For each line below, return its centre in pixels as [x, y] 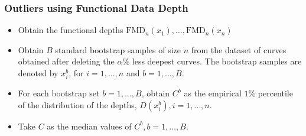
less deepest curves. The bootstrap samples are [217, 61]
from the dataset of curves [239, 49]
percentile [275, 93]
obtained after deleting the [66, 61]
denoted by [38, 73]
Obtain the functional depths [71, 30]
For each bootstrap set [59, 93]
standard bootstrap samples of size [118, 49]
